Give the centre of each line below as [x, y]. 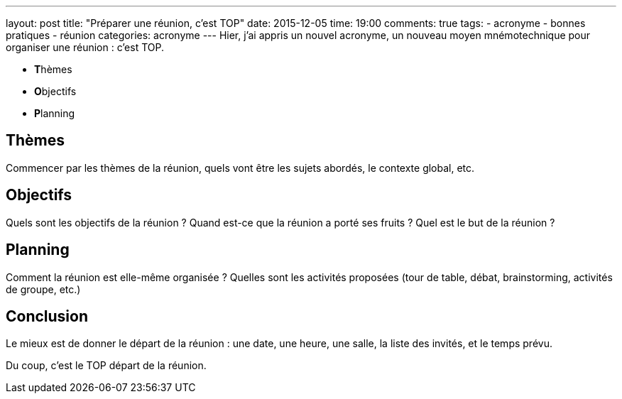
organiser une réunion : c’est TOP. [85, 47]
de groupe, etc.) [43, 289]
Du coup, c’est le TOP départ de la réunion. [106, 366]
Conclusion [47, 316]
